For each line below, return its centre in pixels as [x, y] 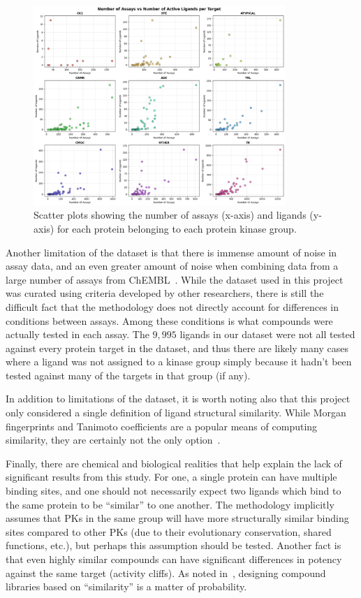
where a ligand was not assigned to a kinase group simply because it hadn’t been [179, 362]
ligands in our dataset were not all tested [267, 334]
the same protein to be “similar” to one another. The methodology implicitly [170, 504]
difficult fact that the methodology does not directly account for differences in [172, 306]
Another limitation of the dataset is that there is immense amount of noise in [171, 252]
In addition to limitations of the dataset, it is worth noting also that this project [178, 399]
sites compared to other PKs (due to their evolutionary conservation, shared [169, 531]
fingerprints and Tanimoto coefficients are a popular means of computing [162, 426]
